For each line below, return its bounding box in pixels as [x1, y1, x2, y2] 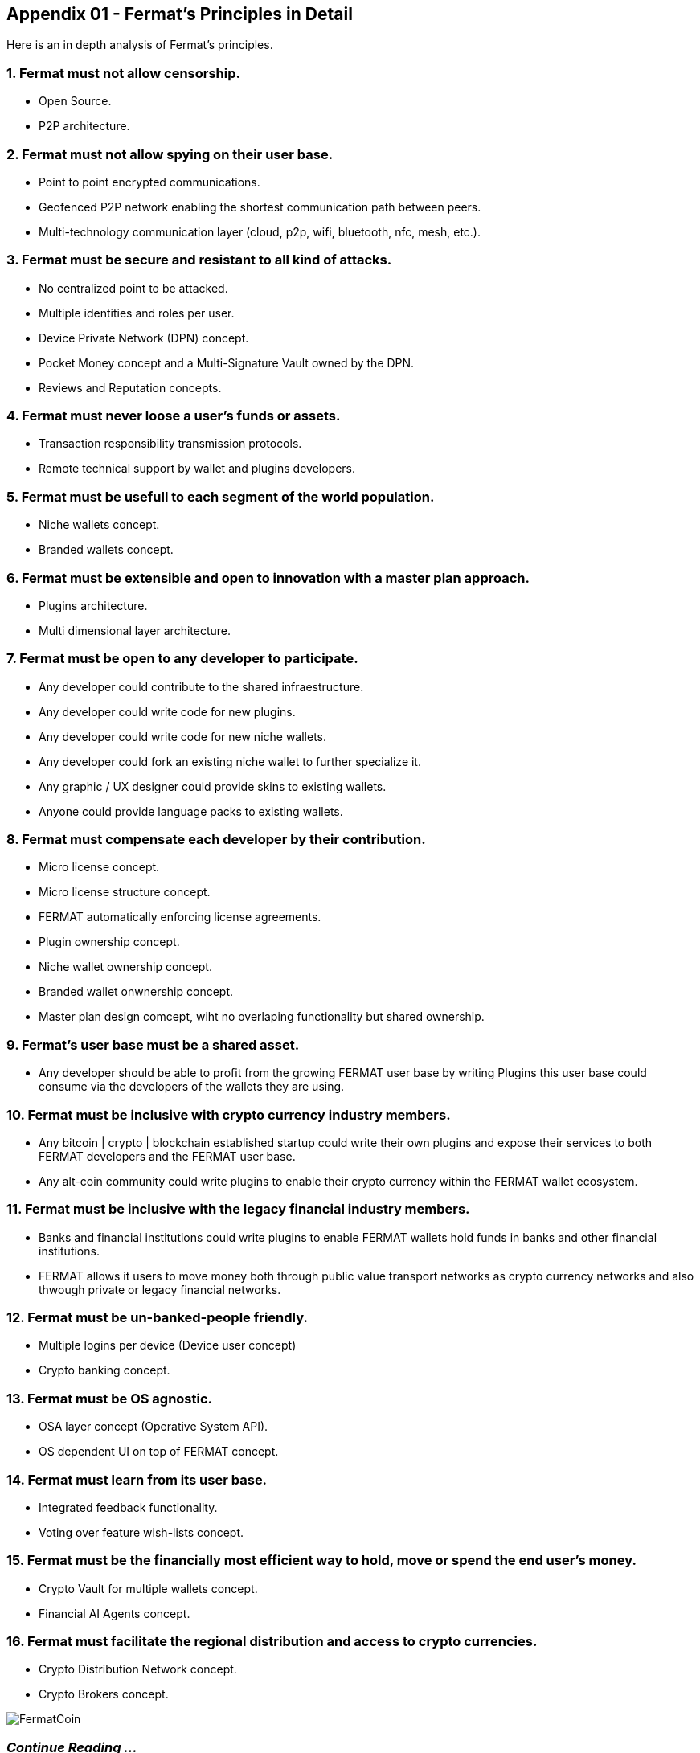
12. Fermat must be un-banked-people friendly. [6, 1309, 308, 1326]
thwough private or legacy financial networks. [39, 1282, 281, 1296]
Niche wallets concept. [39, 518, 160, 532]
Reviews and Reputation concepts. [39, 380, 222, 395]
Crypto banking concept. [39, 1363, 170, 1378]
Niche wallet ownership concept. [39, 960, 212, 974]
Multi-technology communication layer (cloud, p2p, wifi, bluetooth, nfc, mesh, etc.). [39, 224, 481, 239]
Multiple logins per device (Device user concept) [39, 1338, 297, 1353]
